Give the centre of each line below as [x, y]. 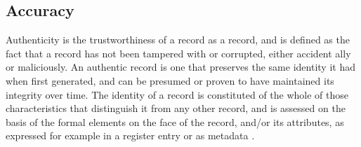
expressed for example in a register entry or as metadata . [130, 135]
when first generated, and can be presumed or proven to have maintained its [170, 80]
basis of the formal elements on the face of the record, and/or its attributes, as [175, 121]
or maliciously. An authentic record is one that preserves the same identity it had [180, 67]
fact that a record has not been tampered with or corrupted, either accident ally [178, 53]
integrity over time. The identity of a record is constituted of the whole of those [177, 94]
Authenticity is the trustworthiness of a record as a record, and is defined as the [178, 40]
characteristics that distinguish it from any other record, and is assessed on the [176, 108]
